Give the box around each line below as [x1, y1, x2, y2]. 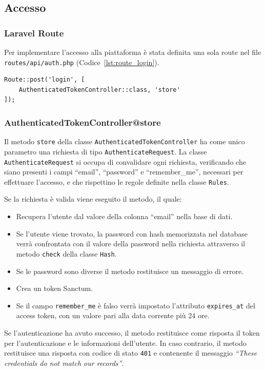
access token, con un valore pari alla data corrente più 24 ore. [16, 310, 210, 321]
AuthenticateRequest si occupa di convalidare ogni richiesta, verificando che [4, 156, 246, 167]
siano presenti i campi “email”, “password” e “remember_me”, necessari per [4, 166, 243, 177]
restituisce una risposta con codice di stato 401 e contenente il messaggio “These [4, 347, 257, 358]
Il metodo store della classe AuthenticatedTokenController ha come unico [4, 136, 245, 147]
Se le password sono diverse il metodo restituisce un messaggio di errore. [16, 265, 244, 276]
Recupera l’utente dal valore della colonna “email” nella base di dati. [16, 211, 233, 222]
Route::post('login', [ [4, 76, 85, 84]
